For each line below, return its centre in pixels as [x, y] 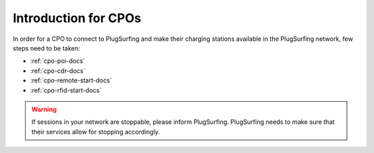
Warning [44, 109]
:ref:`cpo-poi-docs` [58, 61]
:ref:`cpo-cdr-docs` [58, 71]
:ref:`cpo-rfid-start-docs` [66, 90]
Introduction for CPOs [77, 18]
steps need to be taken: [46, 48]
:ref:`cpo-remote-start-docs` [71, 80]
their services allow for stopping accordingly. [96, 132]
